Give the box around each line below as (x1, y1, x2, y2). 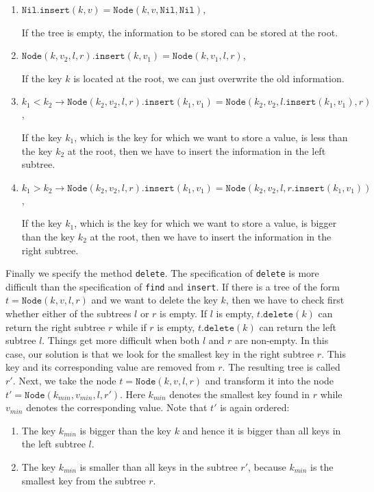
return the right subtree (5, 319, 105, 334)
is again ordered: (220, 400, 290, 415)
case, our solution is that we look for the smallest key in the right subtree (5, 346, 314, 360)
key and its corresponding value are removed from (5, 360, 215, 374)
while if (115, 319, 147, 334)
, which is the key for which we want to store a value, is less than (74, 130, 348, 144)
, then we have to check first (225, 293, 345, 307)
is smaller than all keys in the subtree (79, 459, 238, 473)
